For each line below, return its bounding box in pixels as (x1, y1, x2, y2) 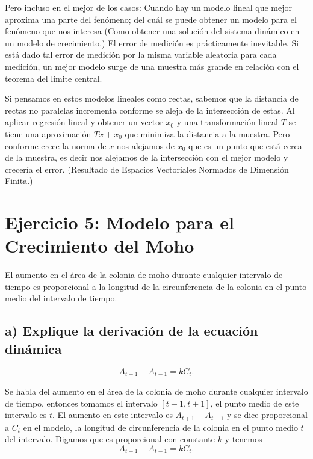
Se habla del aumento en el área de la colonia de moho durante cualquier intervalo (5, 385, 308, 398)
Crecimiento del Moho (5, 233, 194, 258)
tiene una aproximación (5, 127, 91, 140)
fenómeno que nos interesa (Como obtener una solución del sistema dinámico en (5, 25, 300, 37)
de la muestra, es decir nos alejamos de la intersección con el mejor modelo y (5, 151, 288, 164)
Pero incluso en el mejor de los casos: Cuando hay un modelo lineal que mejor (5, 1, 292, 13)
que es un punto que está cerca (188, 139, 302, 152)
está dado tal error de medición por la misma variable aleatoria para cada (5, 48, 277, 61)
